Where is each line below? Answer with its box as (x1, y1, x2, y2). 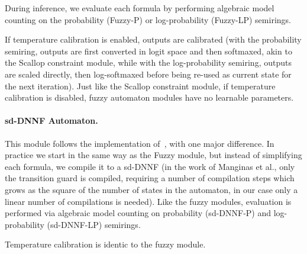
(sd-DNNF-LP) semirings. (47, 218, 141, 230)
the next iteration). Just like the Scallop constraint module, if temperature (5, 79, 276, 92)
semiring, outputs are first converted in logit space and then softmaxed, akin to (5, 44, 292, 57)
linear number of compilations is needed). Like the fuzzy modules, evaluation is (5, 195, 292, 207)
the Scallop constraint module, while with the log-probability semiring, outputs (5, 56, 292, 69)
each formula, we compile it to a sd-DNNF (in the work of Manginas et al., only (5, 160, 295, 172)
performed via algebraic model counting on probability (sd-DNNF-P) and (5, 207, 272, 219)
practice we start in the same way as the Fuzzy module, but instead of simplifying (5, 149, 302, 161)
